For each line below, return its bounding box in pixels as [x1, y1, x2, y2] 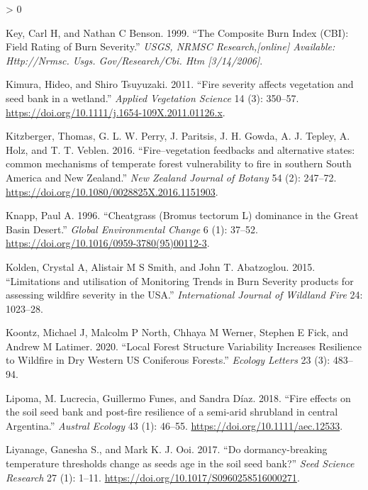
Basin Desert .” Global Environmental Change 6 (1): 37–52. [6, 221, 258, 236]
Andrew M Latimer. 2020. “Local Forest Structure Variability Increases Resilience [6, 338, 362, 353]
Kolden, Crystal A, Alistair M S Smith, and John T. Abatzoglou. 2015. [6, 259, 316, 274]
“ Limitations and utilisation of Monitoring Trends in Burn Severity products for [6, 273, 354, 288]
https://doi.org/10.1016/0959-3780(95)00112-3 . [6, 235, 210, 250]
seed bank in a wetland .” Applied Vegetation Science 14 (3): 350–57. [6, 90, 299, 105]
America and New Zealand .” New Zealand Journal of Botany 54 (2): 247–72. [6, 169, 337, 184]
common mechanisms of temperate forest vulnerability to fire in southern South [6, 156, 352, 171]
